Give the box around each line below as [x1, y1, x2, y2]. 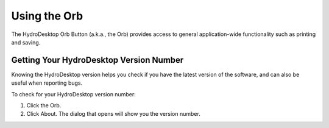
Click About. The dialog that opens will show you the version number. [26, 110, 200, 118]
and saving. [11, 38, 41, 46]
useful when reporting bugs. [11, 79, 83, 87]
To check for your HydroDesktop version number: [11, 90, 136, 98]
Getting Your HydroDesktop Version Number [11, 55, 184, 65]
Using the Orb [11, 9, 83, 23]
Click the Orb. [26, 102, 62, 109]
